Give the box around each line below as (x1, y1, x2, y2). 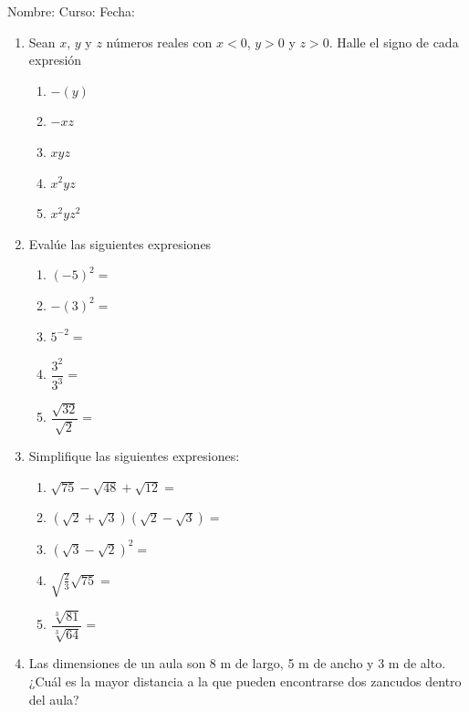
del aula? (28, 689, 79, 708)
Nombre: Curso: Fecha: (7, 2, 135, 20)
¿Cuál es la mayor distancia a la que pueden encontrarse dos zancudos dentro (28, 672, 462, 691)
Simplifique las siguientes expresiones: (28, 446, 240, 466)
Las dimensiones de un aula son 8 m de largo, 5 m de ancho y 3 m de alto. (28, 654, 446, 673)
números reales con (106, 32, 213, 51)
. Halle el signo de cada (328, 32, 459, 51)
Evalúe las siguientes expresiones (28, 234, 212, 253)
